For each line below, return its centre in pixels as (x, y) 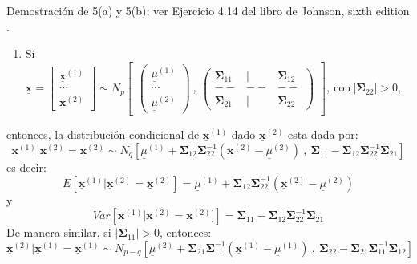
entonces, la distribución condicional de (103, 134)
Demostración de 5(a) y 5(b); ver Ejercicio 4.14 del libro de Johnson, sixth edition (208, 10)
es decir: (26, 167)
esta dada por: (323, 134)
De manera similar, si (59, 232)
